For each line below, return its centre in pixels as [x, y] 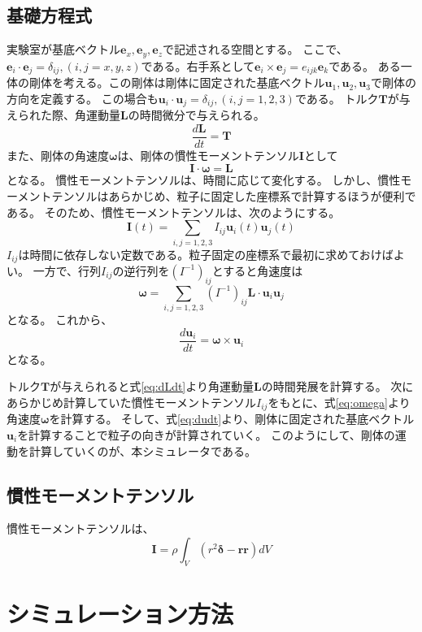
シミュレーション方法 [120, 613]
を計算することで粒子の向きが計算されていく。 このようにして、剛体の [206, 434]
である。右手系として [198, 65]
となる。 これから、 [60, 320]
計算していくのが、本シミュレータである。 [142, 450]
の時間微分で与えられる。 [196, 115]
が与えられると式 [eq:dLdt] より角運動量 [152, 386]
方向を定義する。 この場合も [83, 98]
